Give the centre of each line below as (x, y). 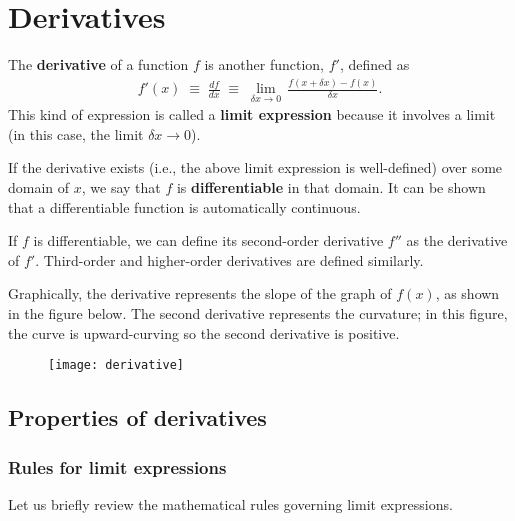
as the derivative (457, 240)
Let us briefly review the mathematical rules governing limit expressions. (230, 503)
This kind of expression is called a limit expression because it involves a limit (252, 114)
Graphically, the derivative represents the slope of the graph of (200, 293)
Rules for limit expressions (117, 466)
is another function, (264, 64)
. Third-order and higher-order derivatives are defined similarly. (229, 259)
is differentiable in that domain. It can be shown (331, 187)
